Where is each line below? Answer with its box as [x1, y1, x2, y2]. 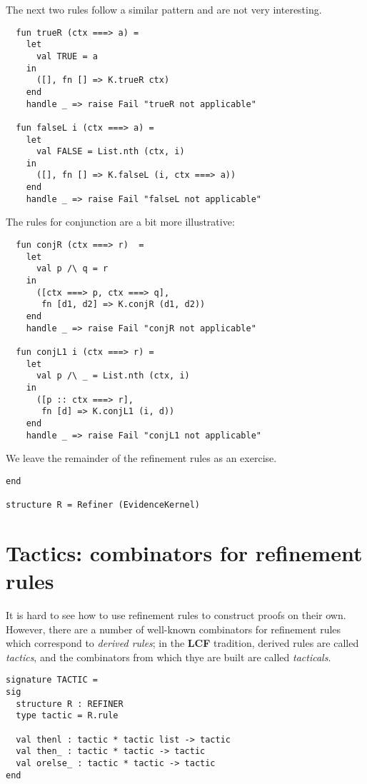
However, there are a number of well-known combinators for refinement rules [6, 621, 341, 636]
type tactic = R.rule [16, 710, 119, 721]
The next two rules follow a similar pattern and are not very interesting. [6, 2, 322, 16]
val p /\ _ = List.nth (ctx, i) [36, 371, 190, 381]
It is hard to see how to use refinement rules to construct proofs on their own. [6, 608, 346, 623]
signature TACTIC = [6, 675, 98, 685]
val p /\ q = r [36, 263, 109, 274]
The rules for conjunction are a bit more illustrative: [6, 214, 235, 229]
